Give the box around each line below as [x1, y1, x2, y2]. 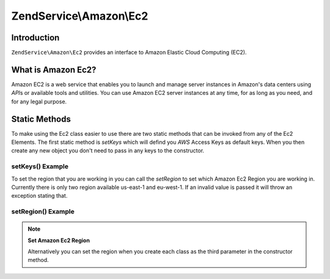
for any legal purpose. [11, 98, 67, 105]
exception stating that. [11, 192, 68, 199]
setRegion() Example [11, 207, 75, 216]
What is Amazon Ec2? [11, 64, 97, 75]
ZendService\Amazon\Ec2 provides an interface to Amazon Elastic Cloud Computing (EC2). [11, 49, 247, 56]
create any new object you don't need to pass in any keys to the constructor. [11, 147, 205, 154]
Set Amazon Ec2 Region [28, 236, 90, 244]
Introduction [11, 32, 60, 43]
